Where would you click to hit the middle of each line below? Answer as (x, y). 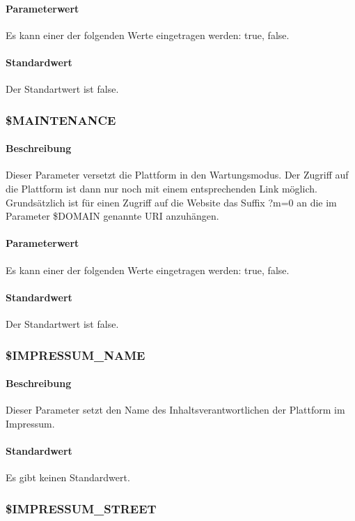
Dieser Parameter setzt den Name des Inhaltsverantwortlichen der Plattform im (175, 410)
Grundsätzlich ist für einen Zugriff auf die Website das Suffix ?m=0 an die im (171, 202)
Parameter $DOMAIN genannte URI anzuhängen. (112, 216)
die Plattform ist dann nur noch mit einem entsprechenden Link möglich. (161, 189)
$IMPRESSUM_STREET (81, 508)
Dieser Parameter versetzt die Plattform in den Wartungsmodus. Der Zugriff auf (177, 175)
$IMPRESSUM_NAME (76, 355)
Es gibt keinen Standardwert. (68, 477)
